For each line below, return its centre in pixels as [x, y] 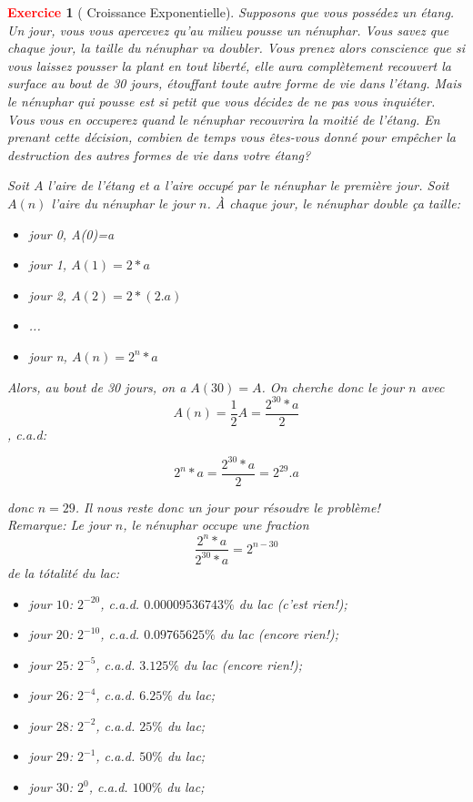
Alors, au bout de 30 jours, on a [97, 386]
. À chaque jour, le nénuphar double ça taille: [333, 203]
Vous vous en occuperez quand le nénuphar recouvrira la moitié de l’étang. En [224, 119]
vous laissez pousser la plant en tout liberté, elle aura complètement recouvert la [229, 65]
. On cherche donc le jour [333, 386]
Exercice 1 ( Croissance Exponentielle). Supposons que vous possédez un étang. [231, 12]
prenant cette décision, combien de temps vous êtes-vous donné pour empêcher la [231, 137]
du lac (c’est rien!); [293, 603]
